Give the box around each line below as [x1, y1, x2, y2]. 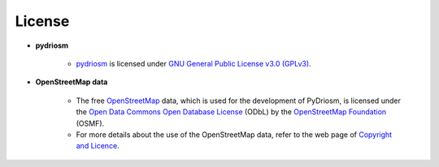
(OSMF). [76, 118, 105, 128]
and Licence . [76, 141, 120, 151]
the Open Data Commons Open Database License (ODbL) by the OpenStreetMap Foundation [76, 107, 387, 117]
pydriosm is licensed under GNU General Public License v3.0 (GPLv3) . [76, 58, 312, 68]
